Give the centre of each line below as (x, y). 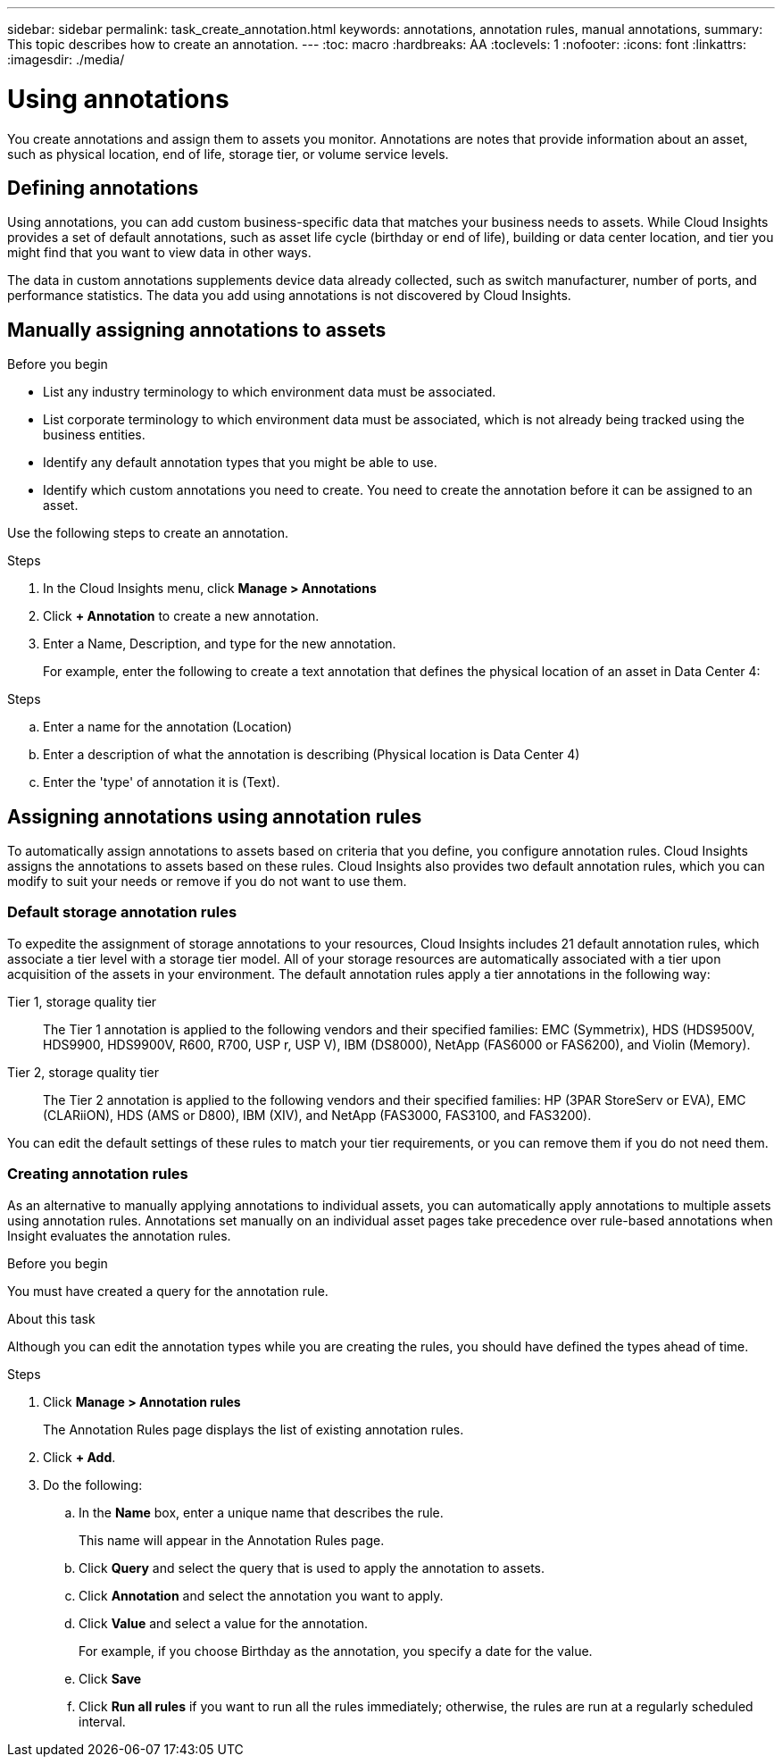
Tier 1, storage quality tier (82, 1001)
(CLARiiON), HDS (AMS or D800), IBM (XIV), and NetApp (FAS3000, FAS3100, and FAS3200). (317, 1115)
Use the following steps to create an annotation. (148, 533)
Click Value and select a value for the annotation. (223, 1623)
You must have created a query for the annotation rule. (168, 1291)
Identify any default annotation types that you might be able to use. (240, 463)
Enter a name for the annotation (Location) (168, 727)
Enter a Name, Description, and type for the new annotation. (220, 644)
